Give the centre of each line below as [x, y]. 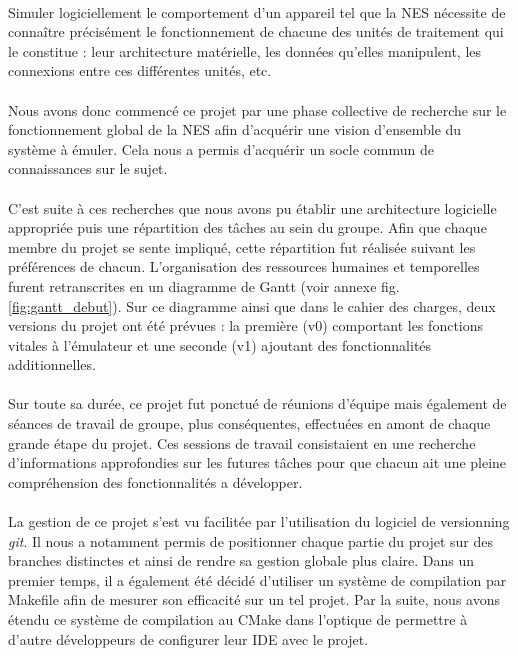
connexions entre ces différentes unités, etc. [140, 70]
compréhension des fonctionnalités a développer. [155, 481]
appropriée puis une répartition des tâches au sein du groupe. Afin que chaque [247, 227]
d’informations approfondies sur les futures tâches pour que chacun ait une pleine [257, 462]
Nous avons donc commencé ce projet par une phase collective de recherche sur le [257, 109]
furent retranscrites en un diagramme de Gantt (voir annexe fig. [204, 285]
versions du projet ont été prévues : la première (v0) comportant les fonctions [246, 325]
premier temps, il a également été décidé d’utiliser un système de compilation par [257, 579]
